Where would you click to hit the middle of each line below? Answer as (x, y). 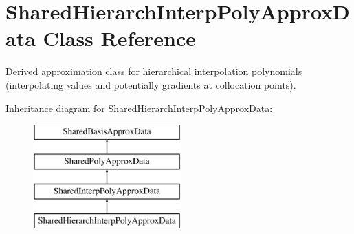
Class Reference (120, 38)
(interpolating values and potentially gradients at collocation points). (151, 84)
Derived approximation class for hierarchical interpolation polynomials (154, 71)
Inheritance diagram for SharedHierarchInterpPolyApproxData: (139, 108)
